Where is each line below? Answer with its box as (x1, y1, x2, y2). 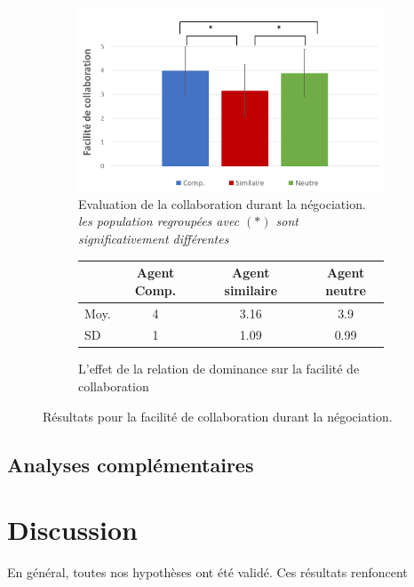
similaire (224, 280, 278, 299)
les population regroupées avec (78, 212, 240, 230)
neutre (325, 280, 366, 299)
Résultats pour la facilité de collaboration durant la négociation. (43, 406, 393, 425)
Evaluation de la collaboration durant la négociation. (78, 194, 366, 213)
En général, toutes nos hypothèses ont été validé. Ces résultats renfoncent (7, 563, 408, 582)
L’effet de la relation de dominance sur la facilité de (78, 359, 360, 378)
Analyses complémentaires (7, 450, 254, 478)
